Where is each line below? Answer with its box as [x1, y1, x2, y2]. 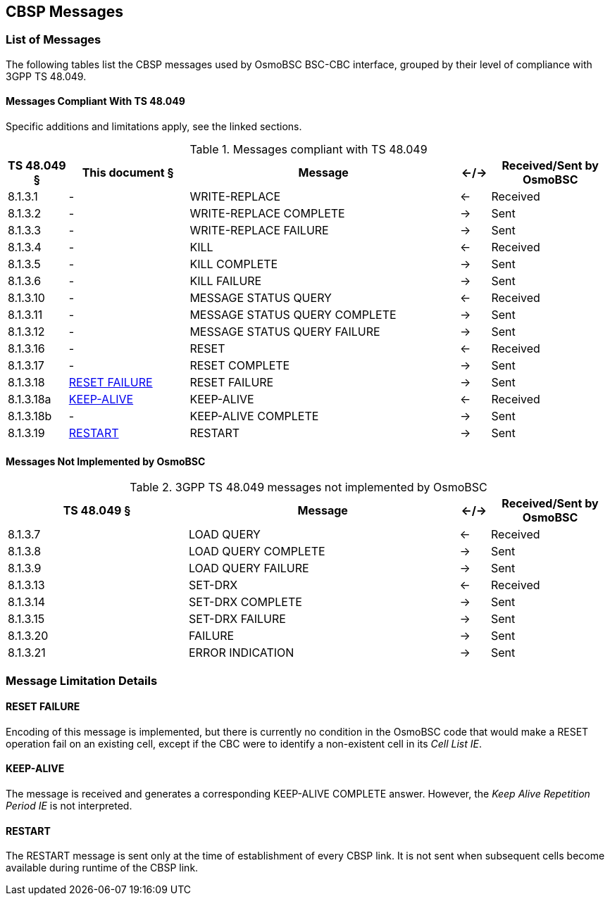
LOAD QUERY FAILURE [189, 561, 309, 576]
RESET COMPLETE [189, 358, 290, 373]
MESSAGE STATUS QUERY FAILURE [189, 325, 380, 339]
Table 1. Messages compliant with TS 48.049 [189, 142, 428, 157]
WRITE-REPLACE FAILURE [189, 223, 329, 238]
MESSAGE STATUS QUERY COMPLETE [189, 308, 397, 322]
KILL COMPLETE [189, 257, 278, 272]
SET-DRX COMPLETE [189, 595, 302, 610]
